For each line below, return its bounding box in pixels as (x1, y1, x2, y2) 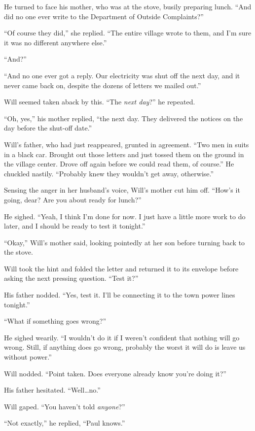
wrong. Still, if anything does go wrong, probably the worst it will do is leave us (4, 342, 246, 352)
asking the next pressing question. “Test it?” (4, 273, 139, 283)
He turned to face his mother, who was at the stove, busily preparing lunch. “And (4, 1, 252, 11)
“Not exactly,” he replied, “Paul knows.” (4, 418, 125, 428)
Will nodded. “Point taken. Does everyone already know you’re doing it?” (4, 368, 226, 378)
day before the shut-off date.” (4, 123, 92, 133)
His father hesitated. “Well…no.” (4, 385, 101, 395)
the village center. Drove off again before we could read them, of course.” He (4, 159, 234, 169)
